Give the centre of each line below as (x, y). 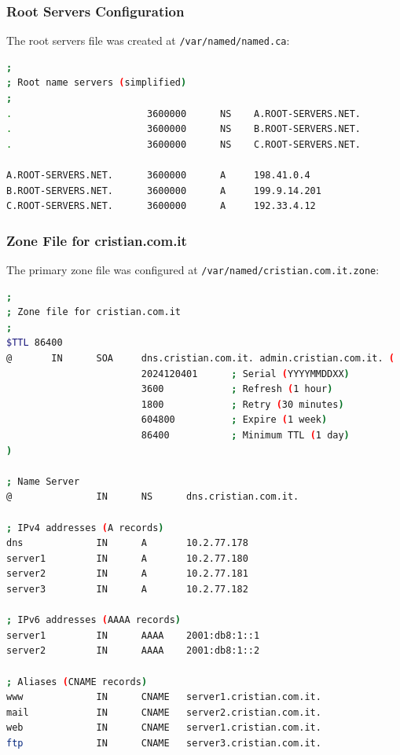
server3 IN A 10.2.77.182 (127, 589)
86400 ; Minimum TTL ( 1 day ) (245, 436)
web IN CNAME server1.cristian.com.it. (164, 728)
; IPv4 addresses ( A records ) (85, 528)
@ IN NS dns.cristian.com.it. (153, 497)
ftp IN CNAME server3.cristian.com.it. (164, 743)
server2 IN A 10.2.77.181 (127, 574)
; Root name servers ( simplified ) (97, 83)
